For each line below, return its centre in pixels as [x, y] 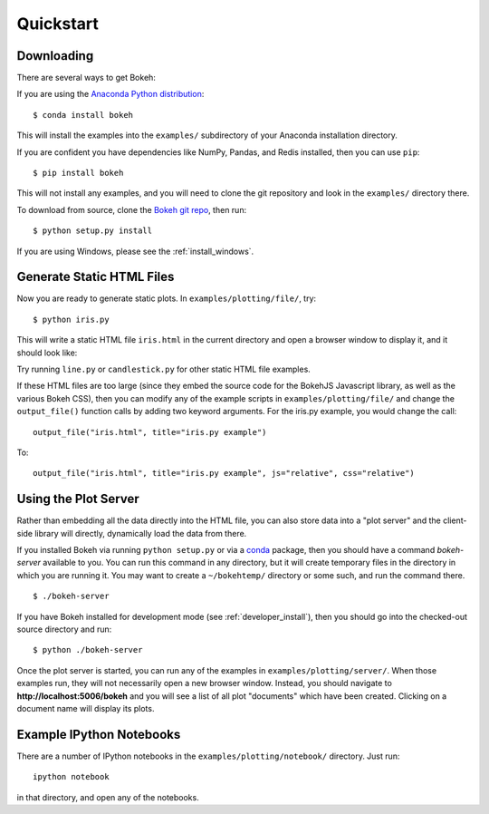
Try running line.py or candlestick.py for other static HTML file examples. [164, 369]
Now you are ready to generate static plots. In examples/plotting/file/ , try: [167, 298]
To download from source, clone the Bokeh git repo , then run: [132, 209]
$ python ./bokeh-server [88, 650]
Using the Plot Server [78, 499]
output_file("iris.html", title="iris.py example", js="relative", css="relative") [224, 473]
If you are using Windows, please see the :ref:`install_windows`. [135, 251]
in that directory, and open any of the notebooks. [108, 797]
